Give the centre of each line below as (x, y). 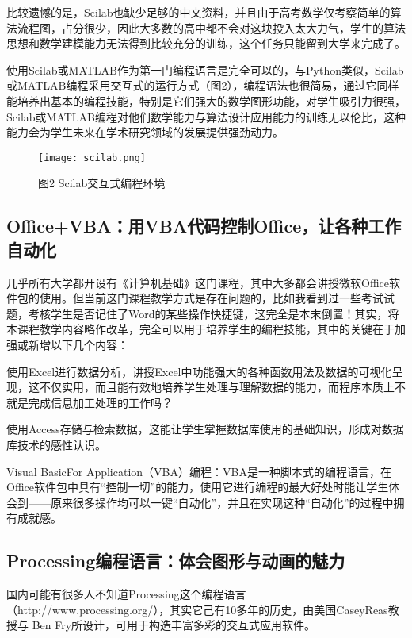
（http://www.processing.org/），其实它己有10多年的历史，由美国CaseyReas (197, 609)
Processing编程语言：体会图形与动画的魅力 (176, 561)
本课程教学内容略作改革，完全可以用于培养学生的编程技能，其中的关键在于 (200, 329)
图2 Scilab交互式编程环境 (102, 183)
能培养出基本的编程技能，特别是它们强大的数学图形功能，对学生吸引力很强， (206, 100)
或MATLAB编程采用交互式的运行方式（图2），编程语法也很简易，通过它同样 (203, 85)
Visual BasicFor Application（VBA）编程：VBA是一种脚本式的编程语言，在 (199, 471)
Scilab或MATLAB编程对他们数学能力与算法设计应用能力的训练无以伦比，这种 (206, 116)
